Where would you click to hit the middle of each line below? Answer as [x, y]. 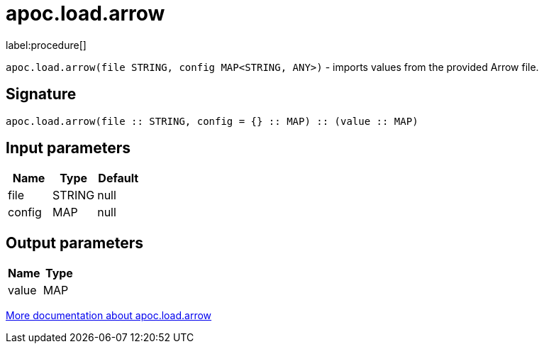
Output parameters [74, 243]
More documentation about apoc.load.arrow [109, 316]
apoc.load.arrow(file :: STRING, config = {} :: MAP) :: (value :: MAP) [212, 121]
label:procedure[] [46, 45]
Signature [41, 94]
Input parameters [68, 148]
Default [118, 178]
